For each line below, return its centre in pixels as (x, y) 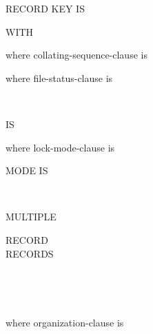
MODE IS (27, 170)
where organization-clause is (65, 323)
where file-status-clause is (59, 77)
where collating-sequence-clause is (76, 55)
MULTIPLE (31, 217)
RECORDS (30, 253)
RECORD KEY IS (45, 8)
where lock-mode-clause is (60, 147)
